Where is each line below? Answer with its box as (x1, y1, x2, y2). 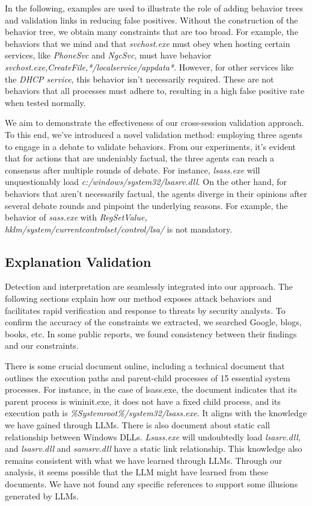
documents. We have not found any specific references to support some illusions (5, 477, 298, 490)
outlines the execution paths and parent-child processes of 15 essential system (5, 371, 290, 384)
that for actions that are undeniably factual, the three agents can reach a (5, 152, 274, 164)
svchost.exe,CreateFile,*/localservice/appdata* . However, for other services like (5, 60, 294, 73)
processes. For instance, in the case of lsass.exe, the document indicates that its (5, 383, 297, 396)
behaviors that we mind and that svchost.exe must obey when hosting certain (5, 37, 290, 49)
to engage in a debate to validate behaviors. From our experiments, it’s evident (5, 140, 296, 152)
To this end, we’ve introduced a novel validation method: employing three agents (5, 128, 302, 140)
